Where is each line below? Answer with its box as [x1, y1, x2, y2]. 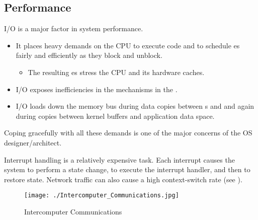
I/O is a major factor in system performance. [4, 23, 143, 34]
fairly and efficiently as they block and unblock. [16, 50, 162, 60]
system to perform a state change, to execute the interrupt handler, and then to [4, 164, 250, 175]
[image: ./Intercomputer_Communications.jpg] [24, 192, 179, 199]
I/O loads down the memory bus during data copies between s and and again [16, 101, 254, 111]
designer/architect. [4, 137, 62, 148]
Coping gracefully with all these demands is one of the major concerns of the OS [4, 127, 252, 138]
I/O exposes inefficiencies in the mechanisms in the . [16, 84, 178, 94]
